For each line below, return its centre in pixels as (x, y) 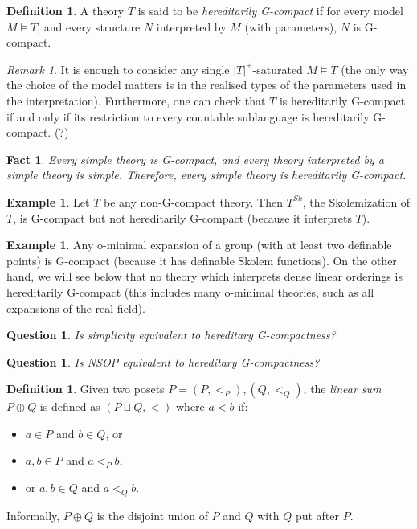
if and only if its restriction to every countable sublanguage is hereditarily (188, 116)
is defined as (70, 406)
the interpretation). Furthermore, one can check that (136, 100)
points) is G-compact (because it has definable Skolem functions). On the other (202, 260)
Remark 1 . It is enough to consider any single (118, 69)
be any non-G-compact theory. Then (193, 201)
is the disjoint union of (152, 515)
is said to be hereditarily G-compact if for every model (270, 10)
